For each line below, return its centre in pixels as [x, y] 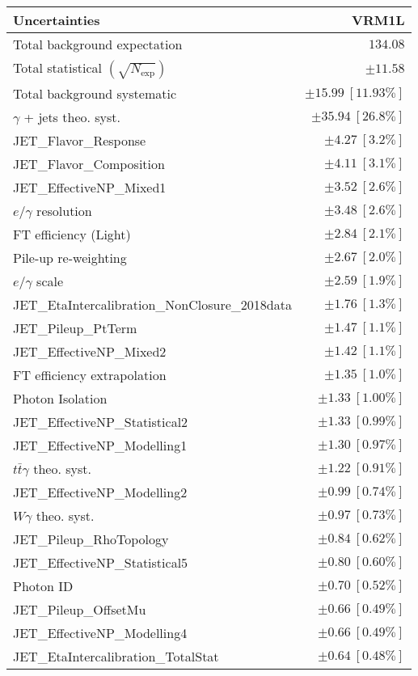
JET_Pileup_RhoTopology [91, 539]
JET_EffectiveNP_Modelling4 [100, 633]
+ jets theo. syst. [72, 117]
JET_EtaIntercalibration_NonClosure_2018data [152, 304]
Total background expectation [98, 44]
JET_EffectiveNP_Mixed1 [90, 187]
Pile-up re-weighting [70, 258]
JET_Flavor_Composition [89, 164]
